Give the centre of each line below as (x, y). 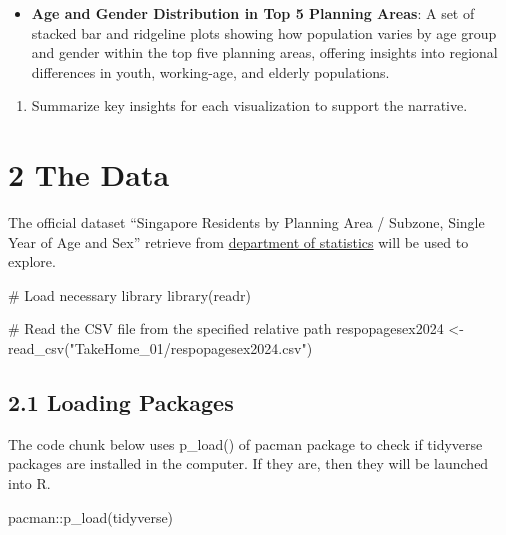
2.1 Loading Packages (121, 402)
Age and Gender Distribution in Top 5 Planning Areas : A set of (253, 13)
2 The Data (89, 174)
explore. (32, 261)
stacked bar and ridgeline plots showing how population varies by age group (264, 32)
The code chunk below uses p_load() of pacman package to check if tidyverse (245, 443)
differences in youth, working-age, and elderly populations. (210, 71)
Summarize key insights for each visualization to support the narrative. (249, 105)
